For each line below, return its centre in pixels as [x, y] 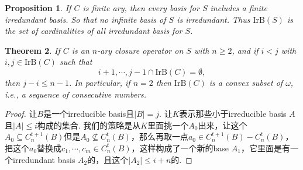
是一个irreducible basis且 [89, 114]
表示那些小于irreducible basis [233, 114]
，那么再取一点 [159, 136]
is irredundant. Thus [214, 19]
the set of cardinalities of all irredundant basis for [94, 31]
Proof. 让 [21, 114]
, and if [245, 50]
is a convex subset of [246, 82]
